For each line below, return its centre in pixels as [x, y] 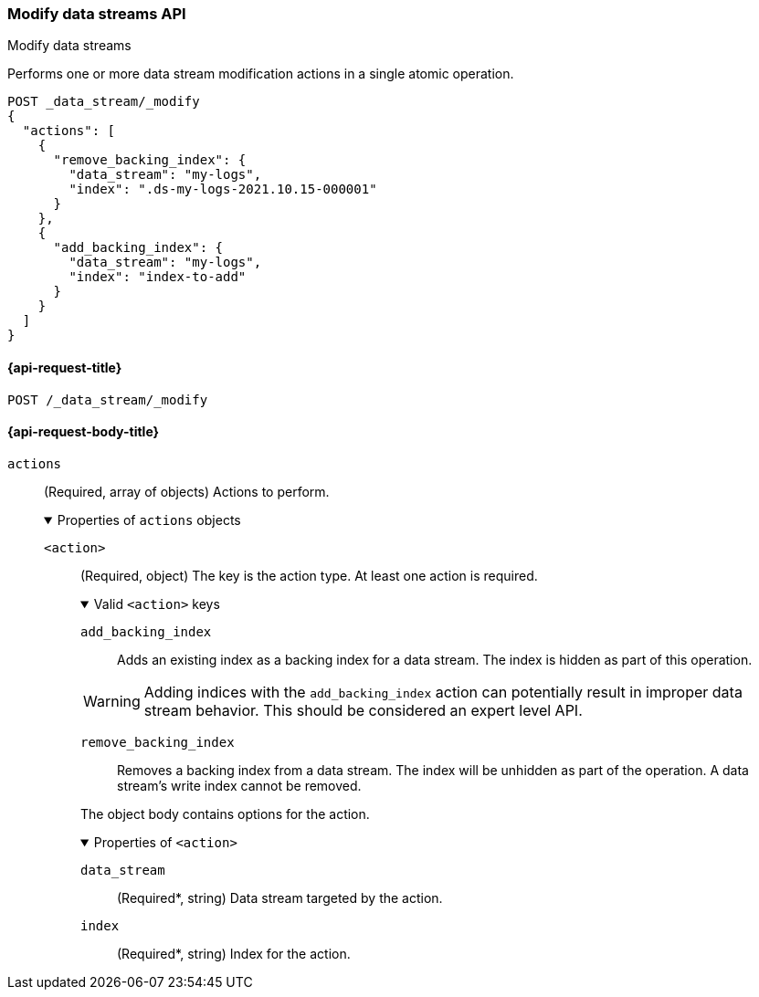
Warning [112, 701]
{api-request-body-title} [84, 432]
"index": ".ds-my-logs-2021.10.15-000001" [223, 189]
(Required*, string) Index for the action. [234, 953]
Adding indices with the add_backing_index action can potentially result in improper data [443, 692]
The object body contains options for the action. [225, 813]
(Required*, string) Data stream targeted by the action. [280, 897]
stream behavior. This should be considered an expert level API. [363, 710]
